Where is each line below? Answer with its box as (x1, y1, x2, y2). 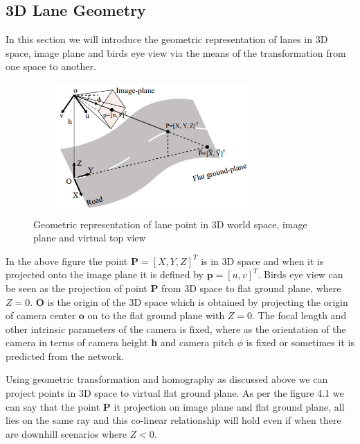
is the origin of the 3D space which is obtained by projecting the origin (47, 294, 348, 309)
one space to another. (6, 59, 96, 74)
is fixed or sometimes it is (246, 335, 354, 350)
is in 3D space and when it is (201, 253, 324, 268)
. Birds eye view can (258, 267, 343, 282)
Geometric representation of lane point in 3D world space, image (33, 216, 307, 231)
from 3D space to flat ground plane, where (161, 280, 341, 295)
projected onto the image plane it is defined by (6, 267, 204, 282)
